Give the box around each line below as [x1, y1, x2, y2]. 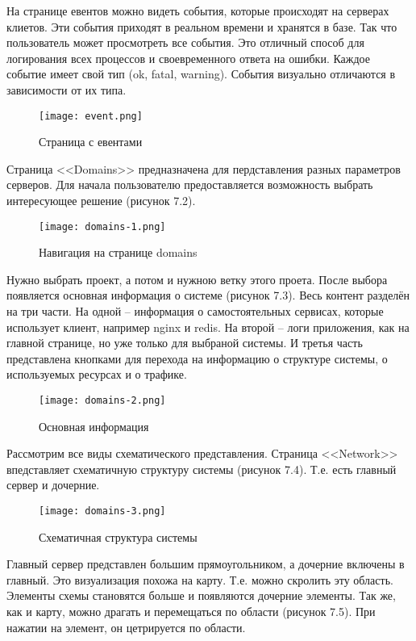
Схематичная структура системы [39, 528, 198, 545]
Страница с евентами [39, 133, 143, 150]
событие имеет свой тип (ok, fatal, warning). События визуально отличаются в [6, 65, 396, 82]
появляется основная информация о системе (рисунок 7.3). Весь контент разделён [6, 287, 410, 304]
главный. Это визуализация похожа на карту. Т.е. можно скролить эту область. [6, 571, 393, 588]
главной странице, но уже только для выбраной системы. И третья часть [6, 334, 363, 351]
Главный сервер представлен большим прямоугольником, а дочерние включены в [6, 555, 405, 572]
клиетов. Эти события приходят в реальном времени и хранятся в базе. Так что [6, 18, 397, 35]
